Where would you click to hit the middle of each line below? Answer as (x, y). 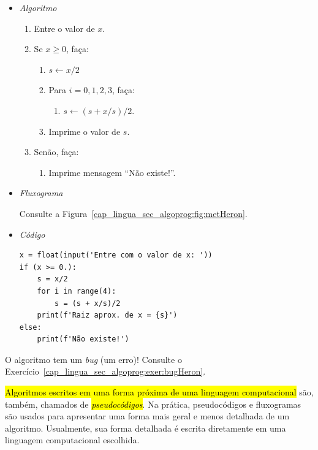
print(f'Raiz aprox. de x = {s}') (107, 315)
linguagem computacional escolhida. (72, 440)
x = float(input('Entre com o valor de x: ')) (116, 255)
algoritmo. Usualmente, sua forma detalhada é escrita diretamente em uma (146, 428)
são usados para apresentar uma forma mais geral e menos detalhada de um (147, 416)
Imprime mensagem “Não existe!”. (112, 172)
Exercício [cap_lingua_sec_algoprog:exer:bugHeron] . (105, 371)
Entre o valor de (64, 28)
